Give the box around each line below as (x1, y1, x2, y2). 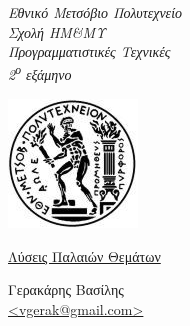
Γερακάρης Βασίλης (8, 279, 124, 300)
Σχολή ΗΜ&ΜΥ (8, 21, 106, 42)
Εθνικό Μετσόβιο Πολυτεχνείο (8, 2, 183, 22)
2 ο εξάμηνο (8, 61, 72, 85)
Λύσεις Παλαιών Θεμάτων (8, 245, 161, 266)
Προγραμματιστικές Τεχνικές (8, 41, 171, 62)
